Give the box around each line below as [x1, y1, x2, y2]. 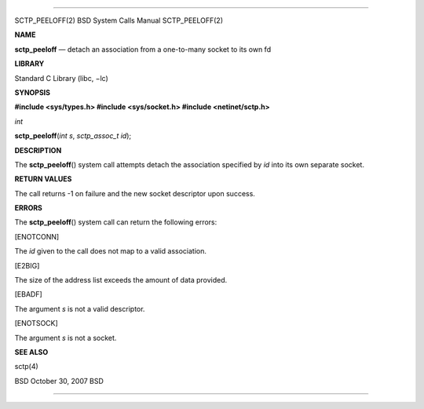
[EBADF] [14, 290, 42, 299]
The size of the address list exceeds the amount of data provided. [14, 276, 228, 285]
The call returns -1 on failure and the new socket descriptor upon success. [14, 188, 255, 198]
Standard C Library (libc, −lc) [14, 73, 109, 82]
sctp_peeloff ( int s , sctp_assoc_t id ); [14, 131, 132, 141]
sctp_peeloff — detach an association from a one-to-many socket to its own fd [14, 44, 271, 54]
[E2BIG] [14, 261, 40, 270]
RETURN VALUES [14, 174, 72, 184]
